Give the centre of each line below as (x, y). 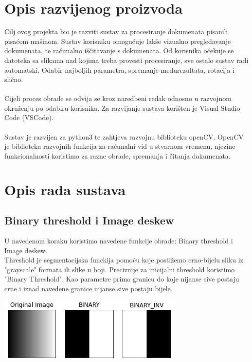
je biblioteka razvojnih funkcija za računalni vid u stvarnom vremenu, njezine (120, 146)
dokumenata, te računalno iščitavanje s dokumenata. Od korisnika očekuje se (119, 50)
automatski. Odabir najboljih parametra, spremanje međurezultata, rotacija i (119, 70)
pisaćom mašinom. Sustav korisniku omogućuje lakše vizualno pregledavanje (118, 41)
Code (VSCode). (29, 117)
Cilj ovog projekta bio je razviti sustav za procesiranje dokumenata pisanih (116, 31)
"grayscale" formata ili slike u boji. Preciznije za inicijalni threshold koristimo (120, 269)
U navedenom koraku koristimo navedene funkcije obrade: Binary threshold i (119, 241)
